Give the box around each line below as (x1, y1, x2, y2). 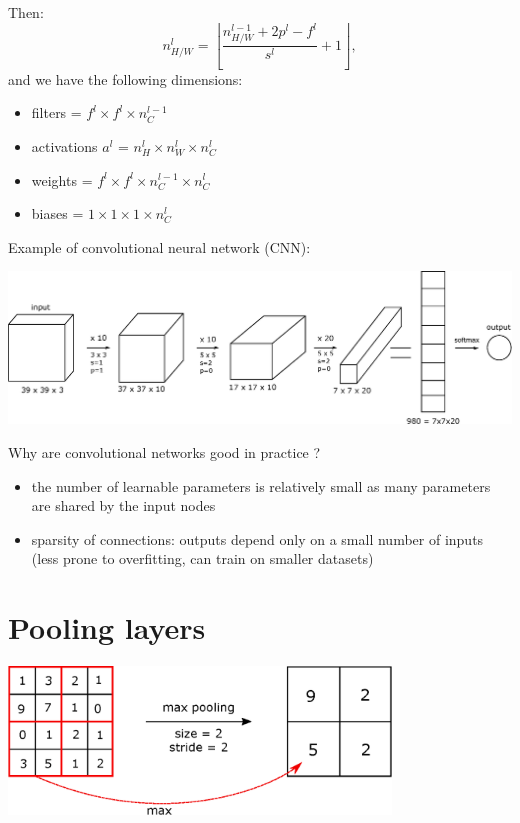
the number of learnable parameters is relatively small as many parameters (31, 475, 491, 496)
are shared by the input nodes (31, 495, 216, 516)
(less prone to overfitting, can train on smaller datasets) (31, 548, 374, 569)
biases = (31, 203, 84, 224)
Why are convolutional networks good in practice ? (8, 442, 321, 462)
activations (31, 135, 98, 156)
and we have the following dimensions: (8, 68, 243, 89)
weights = (31, 169, 93, 190)
